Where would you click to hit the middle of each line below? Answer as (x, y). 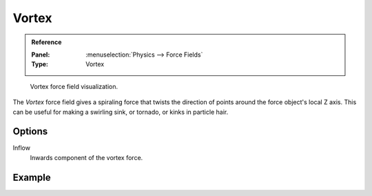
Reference (46, 42)
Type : (40, 64)
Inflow (22, 148)
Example (32, 177)
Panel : (41, 55)
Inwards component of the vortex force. (86, 157)
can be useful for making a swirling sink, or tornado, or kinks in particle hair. (121, 112)
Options (30, 131)
